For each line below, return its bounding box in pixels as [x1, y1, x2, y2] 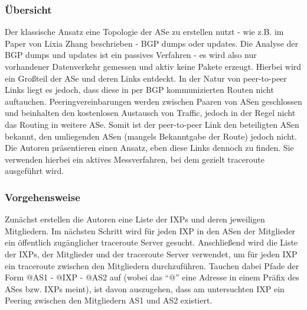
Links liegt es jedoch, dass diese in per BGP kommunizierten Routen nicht [5, 83, 274, 96]
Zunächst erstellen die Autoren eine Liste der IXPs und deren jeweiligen [5, 213, 265, 225]
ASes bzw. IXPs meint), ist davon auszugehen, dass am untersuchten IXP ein [5, 282, 285, 295]
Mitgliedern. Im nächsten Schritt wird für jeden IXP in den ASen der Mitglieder [5, 224, 296, 237]
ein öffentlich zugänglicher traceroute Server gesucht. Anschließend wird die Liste [5, 236, 298, 248]
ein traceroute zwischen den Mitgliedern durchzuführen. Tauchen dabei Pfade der [5, 259, 299, 272]
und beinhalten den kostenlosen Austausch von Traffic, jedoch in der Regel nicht [5, 106, 296, 119]
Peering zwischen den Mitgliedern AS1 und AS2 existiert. [5, 294, 213, 306]
